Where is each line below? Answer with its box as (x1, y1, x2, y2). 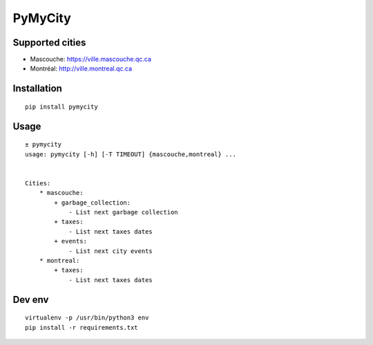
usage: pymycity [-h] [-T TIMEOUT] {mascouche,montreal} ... (25, 150, 236, 158)
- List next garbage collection (68, 208, 179, 216)
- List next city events (68, 247, 153, 255)
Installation (12, 83, 62, 95)
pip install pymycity (25, 102, 98, 111)
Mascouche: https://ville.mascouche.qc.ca (30, 55, 151, 64)
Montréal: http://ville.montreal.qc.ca (30, 64, 133, 73)
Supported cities (12, 37, 86, 48)
